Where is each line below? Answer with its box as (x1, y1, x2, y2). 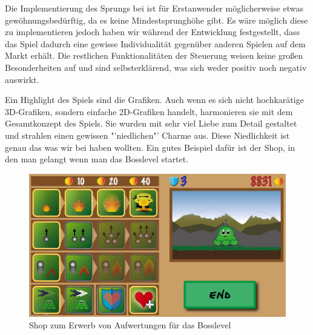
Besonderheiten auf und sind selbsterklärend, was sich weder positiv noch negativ (5, 61, 307, 73)
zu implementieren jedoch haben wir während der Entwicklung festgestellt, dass (5, 25, 300, 38)
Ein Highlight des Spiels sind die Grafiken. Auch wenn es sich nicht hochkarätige (5, 93, 304, 106)
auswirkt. (5, 73, 39, 85)
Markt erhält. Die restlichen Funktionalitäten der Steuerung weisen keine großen (5, 49, 303, 62)
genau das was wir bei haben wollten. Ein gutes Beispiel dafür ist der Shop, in (5, 141, 295, 153)
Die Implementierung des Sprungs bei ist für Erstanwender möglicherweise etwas (5, 2, 303, 14)
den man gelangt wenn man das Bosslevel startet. (5, 153, 189, 165)
